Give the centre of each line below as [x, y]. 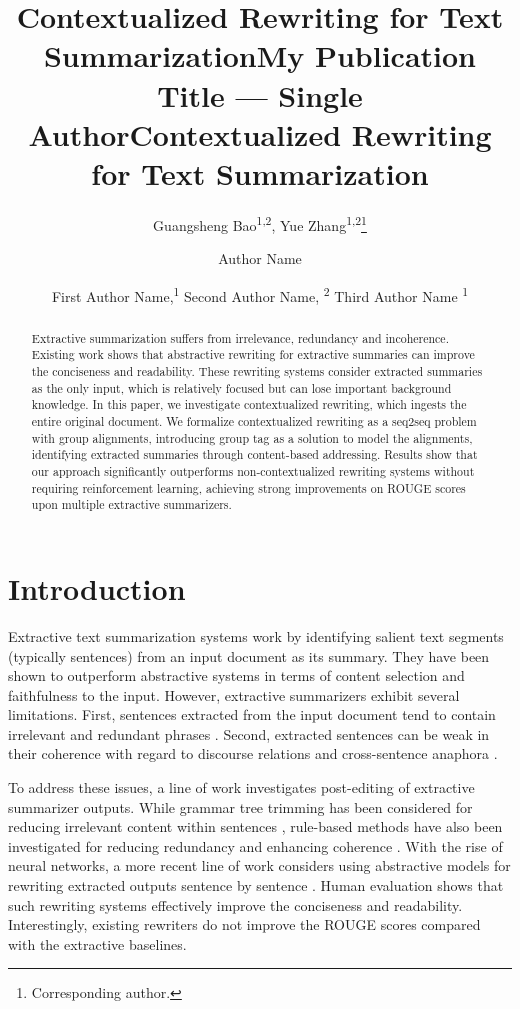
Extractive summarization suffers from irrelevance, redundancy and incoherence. [240, 337]
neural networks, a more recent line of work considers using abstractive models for [259, 865]
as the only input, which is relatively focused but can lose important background [241, 387]
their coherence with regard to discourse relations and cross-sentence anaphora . [253, 753]
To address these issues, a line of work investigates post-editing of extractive [241, 787]
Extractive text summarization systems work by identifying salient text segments [256, 635]
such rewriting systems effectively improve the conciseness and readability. [235, 904]
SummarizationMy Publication [260, 55]
